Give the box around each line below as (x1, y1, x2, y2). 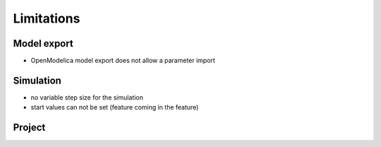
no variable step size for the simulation (30, 93, 144, 102)
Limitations (13, 11, 80, 26)
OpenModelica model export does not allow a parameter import (30, 57, 215, 65)
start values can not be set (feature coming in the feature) (30, 103, 199, 112)
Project (13, 122, 46, 134)
